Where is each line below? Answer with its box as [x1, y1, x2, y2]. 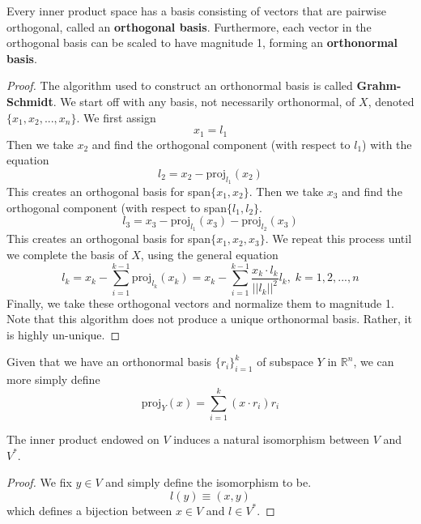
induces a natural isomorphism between [173, 431, 370, 447]
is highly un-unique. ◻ [6, 326, 121, 343]
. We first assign [76, 109, 156, 126]
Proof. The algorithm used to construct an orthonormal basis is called [6, 77, 353, 94]
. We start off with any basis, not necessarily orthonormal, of [53, 92, 355, 109]
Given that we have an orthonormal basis [6, 353, 212, 370]
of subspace [257, 353, 313, 370]
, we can [353, 353, 394, 370]
